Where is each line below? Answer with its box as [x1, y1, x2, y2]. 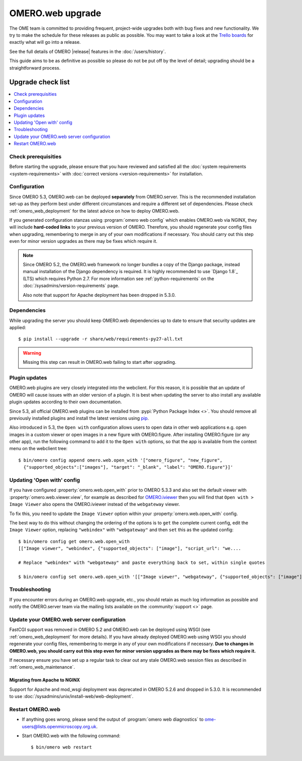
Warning [23, 350, 41, 356]
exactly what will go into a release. [9, 39, 81, 45]
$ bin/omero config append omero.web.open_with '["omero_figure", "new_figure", [18, 457, 223, 463]
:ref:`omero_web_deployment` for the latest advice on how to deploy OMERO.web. [9, 208, 180, 214]
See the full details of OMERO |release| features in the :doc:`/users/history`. [9, 48, 166, 54]
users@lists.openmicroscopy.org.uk [22, 723, 97, 729]
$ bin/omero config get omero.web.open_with [18, 538, 130, 544]
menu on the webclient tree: [9, 446, 68, 452]
